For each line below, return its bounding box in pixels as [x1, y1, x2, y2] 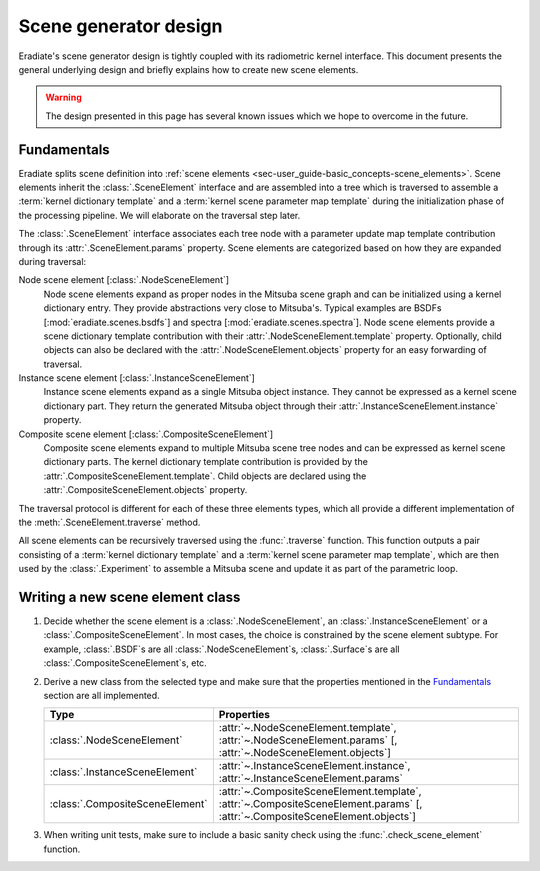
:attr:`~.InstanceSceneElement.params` [218, 771, 404, 785]
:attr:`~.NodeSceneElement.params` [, [218, 733, 398, 747]
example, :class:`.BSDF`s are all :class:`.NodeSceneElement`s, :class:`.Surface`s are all [43, 643, 400, 655]
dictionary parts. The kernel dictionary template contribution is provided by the [43, 456, 369, 468]
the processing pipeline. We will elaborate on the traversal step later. [18, 209, 301, 221]
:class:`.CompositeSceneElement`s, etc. [43, 657, 207, 669]
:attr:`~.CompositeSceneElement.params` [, [218, 797, 423, 811]
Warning [45, 91, 82, 104]
